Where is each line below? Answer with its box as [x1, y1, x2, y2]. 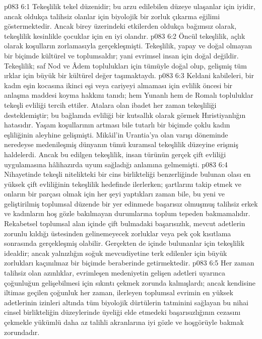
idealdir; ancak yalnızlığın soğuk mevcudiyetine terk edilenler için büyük [4, 247, 227, 258]
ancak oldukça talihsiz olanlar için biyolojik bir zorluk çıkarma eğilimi [4, 11, 220, 21]
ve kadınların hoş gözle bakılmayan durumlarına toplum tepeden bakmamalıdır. [4, 208, 250, 219]
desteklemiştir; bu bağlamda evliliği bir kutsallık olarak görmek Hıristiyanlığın [4, 109, 246, 120]
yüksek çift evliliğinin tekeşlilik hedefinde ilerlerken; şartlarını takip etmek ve [4, 178, 241, 189]
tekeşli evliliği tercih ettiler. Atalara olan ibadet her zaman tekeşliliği [4, 99, 217, 110]
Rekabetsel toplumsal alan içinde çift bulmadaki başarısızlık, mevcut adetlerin [4, 218, 245, 229]
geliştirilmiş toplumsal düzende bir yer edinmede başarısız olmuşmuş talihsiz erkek [4, 198, 258, 209]
